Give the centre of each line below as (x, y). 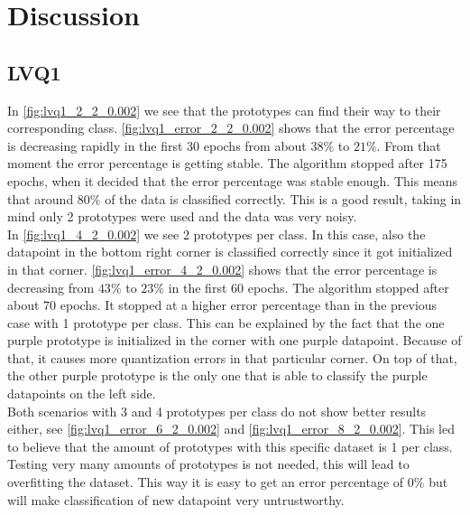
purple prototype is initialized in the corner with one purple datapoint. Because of (235, 340)
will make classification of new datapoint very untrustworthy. (176, 499)
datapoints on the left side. (82, 393)
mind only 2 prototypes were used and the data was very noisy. (182, 216)
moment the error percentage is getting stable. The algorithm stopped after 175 (227, 163)
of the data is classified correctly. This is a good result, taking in (283, 198)
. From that (409, 145)
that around (41, 198)
